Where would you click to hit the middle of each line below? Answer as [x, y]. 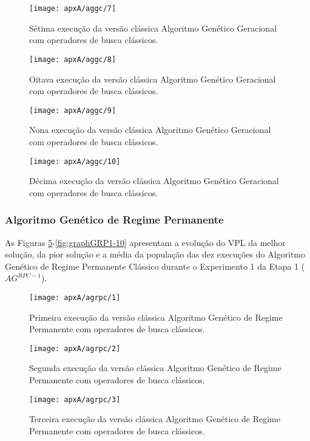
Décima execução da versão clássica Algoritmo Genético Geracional [154, 181]
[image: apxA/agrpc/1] [75, 297]
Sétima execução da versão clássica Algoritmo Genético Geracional [153, 28]
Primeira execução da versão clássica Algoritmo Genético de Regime [156, 317]
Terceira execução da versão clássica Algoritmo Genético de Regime [155, 419]
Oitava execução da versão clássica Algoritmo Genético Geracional [153, 79]
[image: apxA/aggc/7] [73, 9]
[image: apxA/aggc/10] [75, 161]
